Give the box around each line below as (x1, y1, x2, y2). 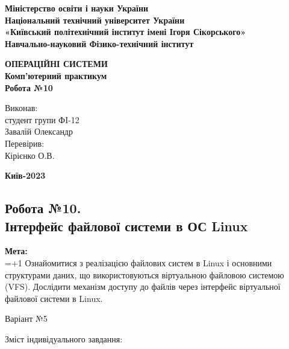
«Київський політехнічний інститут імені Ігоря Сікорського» (5, 25, 246, 38)
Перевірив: (5, 136, 45, 149)
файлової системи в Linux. (5, 292, 103, 304)
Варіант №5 (5, 312, 48, 325)
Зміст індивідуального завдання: (5, 332, 123, 345)
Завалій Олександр (5, 125, 73, 138)
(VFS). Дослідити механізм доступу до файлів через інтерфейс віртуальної (5, 280, 281, 293)
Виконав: (5, 101, 38, 114)
